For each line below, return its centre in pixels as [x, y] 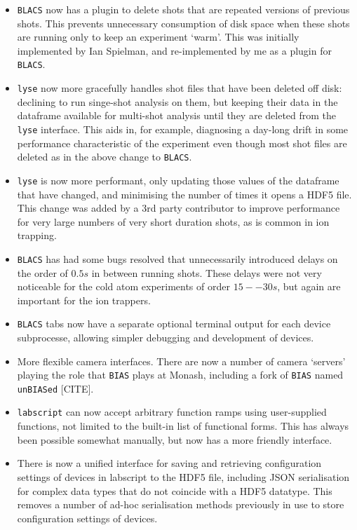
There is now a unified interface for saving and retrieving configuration [169, 463]
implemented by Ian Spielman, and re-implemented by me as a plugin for [174, 50]
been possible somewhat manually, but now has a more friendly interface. [175, 439]
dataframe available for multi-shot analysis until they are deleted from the [177, 115]
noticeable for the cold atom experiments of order [123, 286]
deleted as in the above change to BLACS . [105, 157]
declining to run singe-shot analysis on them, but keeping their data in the [177, 101]
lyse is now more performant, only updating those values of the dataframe [178, 180]
